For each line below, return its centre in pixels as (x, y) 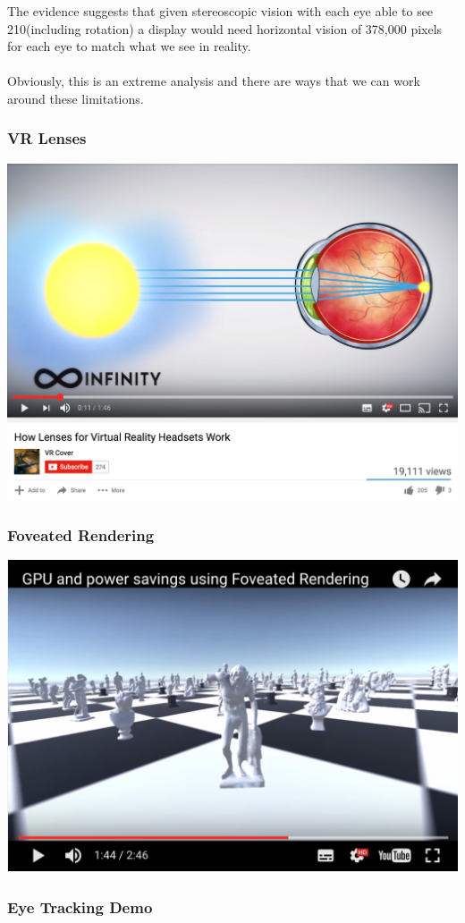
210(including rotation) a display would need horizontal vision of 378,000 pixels (225, 28)
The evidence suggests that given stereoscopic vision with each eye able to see (220, 11)
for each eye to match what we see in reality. (129, 46)
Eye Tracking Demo (80, 906)
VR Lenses (47, 138)
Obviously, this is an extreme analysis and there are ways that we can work (214, 81)
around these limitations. (76, 98)
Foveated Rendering (81, 535)
